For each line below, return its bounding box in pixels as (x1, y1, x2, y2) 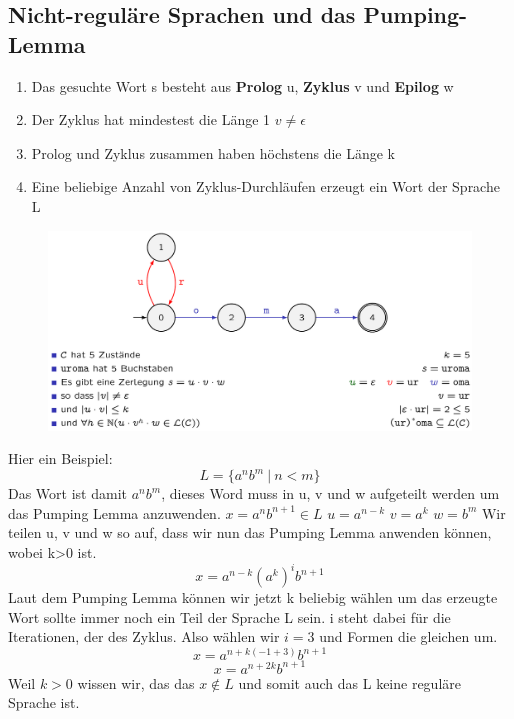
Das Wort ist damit (8, 483, 127, 504)
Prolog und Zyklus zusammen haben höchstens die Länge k (31, 142, 395, 163)
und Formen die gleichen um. (319, 626, 498, 647)
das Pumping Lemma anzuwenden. (8, 502, 221, 523)
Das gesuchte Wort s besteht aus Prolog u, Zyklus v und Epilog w (31, 75, 454, 96)
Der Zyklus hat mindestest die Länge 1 (31, 109, 271, 130)
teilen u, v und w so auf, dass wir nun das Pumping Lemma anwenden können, (8, 522, 492, 543)
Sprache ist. (8, 692, 80, 713)
